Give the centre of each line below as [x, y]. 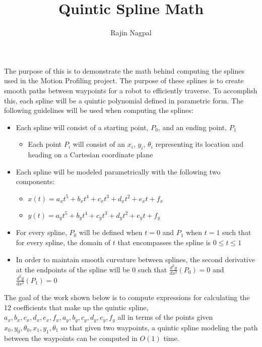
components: [35, 181]
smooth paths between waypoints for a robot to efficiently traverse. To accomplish [131, 90]
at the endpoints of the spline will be [73, 269]
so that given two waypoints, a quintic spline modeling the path [159, 327]
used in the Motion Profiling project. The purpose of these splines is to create [124, 80]
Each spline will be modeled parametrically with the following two [118, 171]
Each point [45, 144]
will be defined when [111, 232]
